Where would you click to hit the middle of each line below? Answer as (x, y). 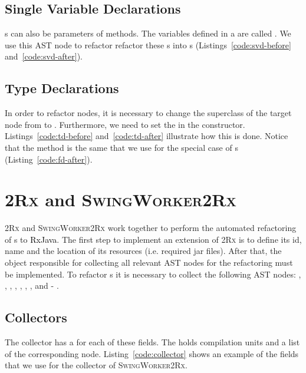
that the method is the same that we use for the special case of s (121, 147)
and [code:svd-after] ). (44, 56)
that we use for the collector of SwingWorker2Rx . (96, 365)
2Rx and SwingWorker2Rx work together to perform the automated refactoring (151, 228)
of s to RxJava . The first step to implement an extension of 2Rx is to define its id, (153, 239)
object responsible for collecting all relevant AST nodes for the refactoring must (149, 263)
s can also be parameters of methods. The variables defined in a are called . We (148, 33)
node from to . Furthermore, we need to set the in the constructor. (125, 124)
